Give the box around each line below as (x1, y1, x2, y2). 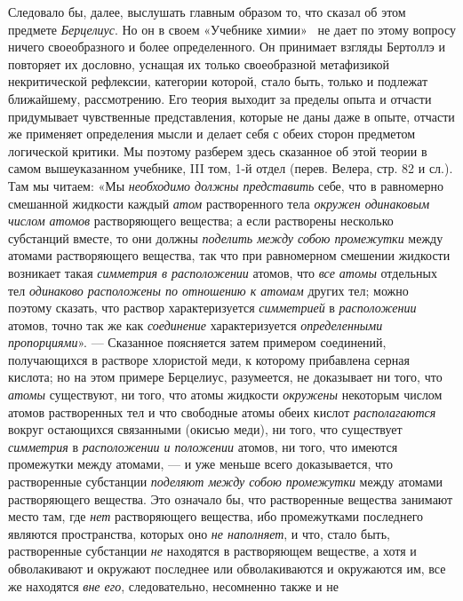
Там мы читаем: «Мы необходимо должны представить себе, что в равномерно (8, 176, 443, 194)
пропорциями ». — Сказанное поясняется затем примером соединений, (8, 333, 387, 352)
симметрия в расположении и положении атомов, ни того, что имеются (8, 437, 398, 455)
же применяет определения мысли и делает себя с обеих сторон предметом (8, 124, 415, 143)
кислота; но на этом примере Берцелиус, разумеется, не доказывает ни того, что (8, 368, 443, 386)
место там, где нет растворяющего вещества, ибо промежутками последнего (8, 507, 424, 526)
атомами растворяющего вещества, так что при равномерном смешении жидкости (8, 246, 451, 265)
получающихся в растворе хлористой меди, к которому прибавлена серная (8, 350, 410, 368)
